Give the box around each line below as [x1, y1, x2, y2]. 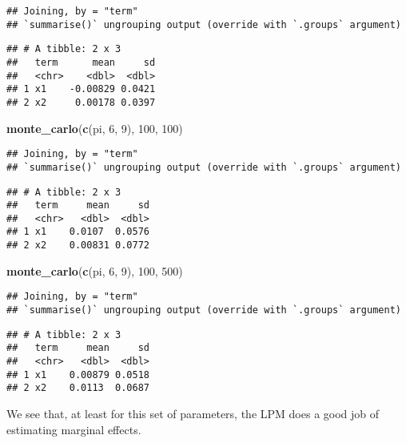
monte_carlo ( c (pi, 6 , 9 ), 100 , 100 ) [6, 119, 183, 136]
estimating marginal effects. [6, 421, 141, 437]
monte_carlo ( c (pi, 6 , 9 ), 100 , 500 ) [6, 262, 183, 279]
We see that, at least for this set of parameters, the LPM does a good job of [6, 405, 380, 421]
